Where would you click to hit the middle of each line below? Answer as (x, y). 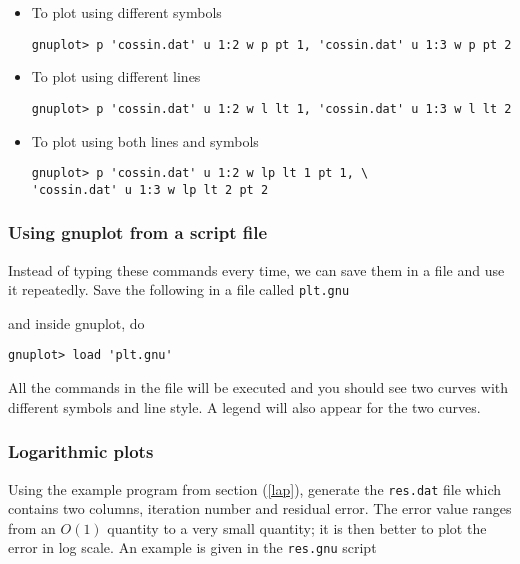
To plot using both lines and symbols (145, 140)
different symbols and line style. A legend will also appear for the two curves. (244, 406)
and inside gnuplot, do (76, 322)
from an (32, 527)
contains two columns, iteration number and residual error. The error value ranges (260, 508)
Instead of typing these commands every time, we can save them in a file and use (256, 269)
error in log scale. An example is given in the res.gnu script (192, 547)
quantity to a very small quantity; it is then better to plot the (297, 527)
